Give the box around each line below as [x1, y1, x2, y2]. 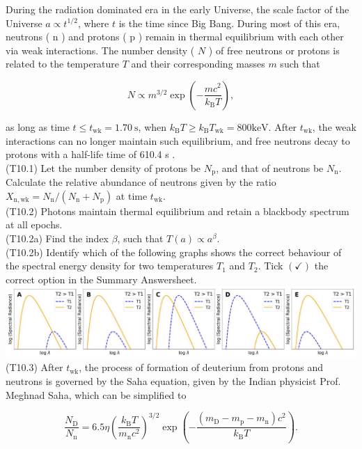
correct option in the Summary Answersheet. [6, 271, 197, 286]
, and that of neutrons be [216, 160, 324, 175]
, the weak [312, 119, 356, 134]
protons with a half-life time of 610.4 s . [6, 147, 175, 162]
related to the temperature [6, 56, 120, 71]
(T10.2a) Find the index [6, 230, 109, 245]
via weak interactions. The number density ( [6, 42, 195, 57]
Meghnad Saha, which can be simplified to [6, 387, 187, 402]
